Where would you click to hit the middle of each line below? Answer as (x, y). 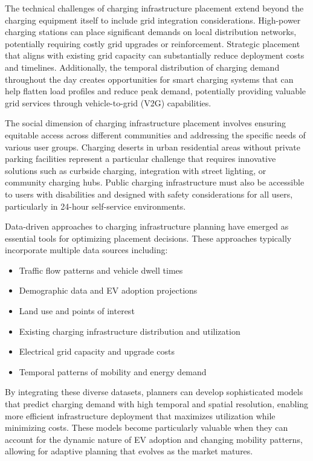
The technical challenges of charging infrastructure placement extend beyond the (154, 8)
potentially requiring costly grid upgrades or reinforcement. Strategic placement (153, 43)
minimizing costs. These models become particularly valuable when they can (147, 427)
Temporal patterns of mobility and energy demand (113, 371)
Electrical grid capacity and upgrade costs (97, 351)
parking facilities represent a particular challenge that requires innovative (140, 159)
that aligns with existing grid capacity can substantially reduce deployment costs (155, 55)
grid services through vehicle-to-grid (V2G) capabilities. (108, 102)
